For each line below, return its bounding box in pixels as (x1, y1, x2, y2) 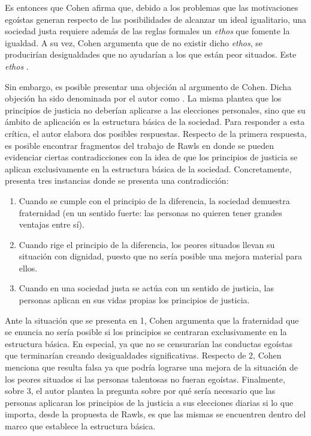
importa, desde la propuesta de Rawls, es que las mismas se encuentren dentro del (5, 408, 306, 420)
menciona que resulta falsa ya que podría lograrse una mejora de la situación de (5, 361, 298, 374)
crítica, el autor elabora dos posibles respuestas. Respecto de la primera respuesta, (5, 127, 307, 139)
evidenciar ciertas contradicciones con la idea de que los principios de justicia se (5, 151, 298, 163)
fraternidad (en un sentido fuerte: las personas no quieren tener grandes (19, 206, 282, 219)
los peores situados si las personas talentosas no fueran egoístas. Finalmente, (5, 372, 285, 385)
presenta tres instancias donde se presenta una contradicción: (5, 174, 229, 187)
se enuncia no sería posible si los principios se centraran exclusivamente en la (5, 325, 287, 338)
